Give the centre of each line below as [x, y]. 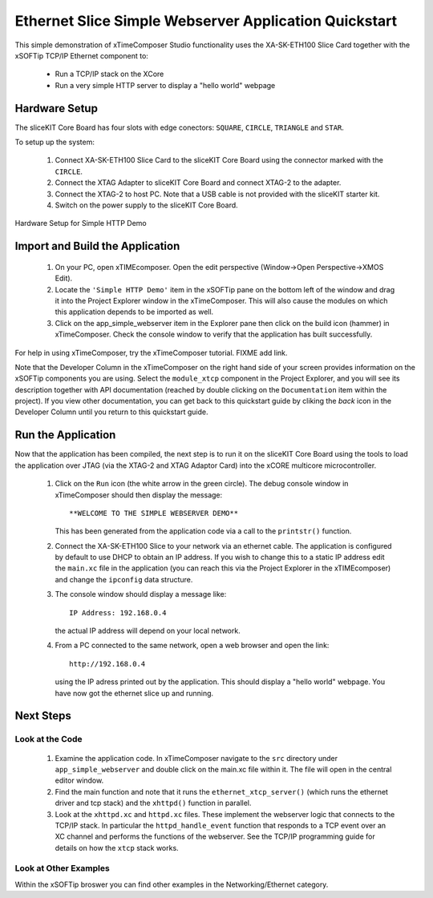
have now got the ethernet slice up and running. [134, 693]
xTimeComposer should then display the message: [139, 495]
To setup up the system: [55, 142]
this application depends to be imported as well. [134, 312]
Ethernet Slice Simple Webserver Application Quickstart [206, 21]
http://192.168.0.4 [107, 664]
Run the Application [65, 435]
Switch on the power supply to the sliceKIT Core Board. [146, 205]
